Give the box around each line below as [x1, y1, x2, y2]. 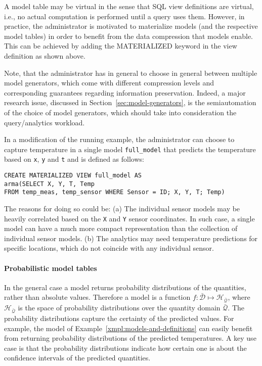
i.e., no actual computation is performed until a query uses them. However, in [4, 11, 245, 21]
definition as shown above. [4, 50, 85, 61]
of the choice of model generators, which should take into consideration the [4, 107, 237, 117]
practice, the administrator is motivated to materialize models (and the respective [4, 21, 258, 31]
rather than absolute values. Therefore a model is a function [4, 292, 191, 302]
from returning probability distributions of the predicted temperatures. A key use [4, 333, 256, 343]
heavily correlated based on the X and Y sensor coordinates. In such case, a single [4, 213, 255, 223]
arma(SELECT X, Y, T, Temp [4, 180, 95, 188]
